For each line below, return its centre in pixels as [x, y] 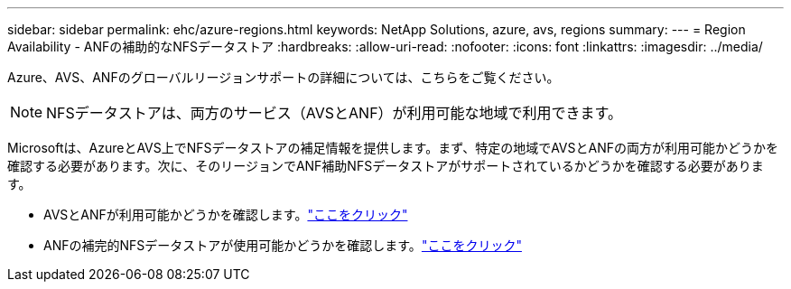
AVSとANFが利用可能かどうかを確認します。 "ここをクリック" [226, 214]
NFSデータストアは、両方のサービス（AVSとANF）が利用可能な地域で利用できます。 [335, 113]
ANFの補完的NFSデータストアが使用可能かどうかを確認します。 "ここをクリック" [283, 245]
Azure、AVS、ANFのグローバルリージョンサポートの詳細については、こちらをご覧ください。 [284, 77]
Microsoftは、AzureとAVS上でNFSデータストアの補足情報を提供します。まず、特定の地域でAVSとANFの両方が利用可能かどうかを [393, 148]
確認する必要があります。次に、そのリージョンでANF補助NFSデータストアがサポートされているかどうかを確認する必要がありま [386, 166]
